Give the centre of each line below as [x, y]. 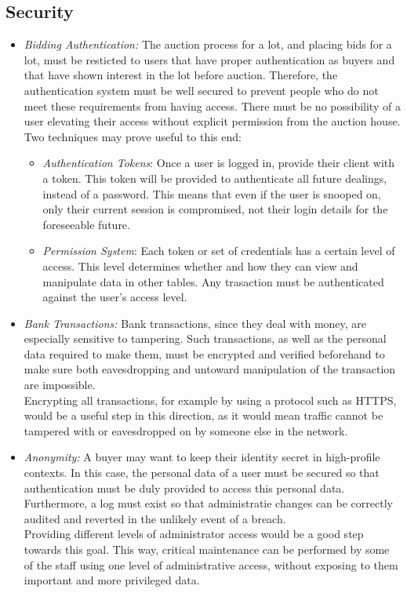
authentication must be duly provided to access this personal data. [184, 487]
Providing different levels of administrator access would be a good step [194, 534]
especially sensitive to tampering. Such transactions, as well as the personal [205, 338]
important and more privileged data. [112, 580]
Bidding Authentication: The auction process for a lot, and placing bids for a [208, 44]
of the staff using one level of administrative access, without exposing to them [211, 564]
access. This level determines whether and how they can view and [200, 266]
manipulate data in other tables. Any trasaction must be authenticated [213, 281]
